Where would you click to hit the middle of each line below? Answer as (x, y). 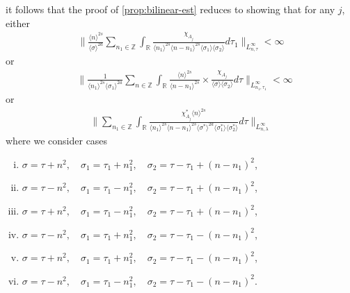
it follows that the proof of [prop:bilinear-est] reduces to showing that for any (170, 9)
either (18, 23)
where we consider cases (57, 141)
